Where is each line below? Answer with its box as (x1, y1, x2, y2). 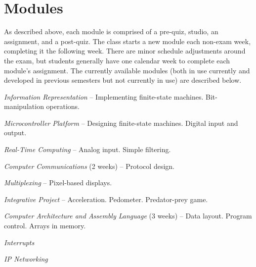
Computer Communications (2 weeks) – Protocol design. (4, 160, 174, 171)
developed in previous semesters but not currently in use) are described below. (4, 75, 242, 85)
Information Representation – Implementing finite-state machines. (4, 91, 204, 102)
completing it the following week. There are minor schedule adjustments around (4, 46, 246, 56)
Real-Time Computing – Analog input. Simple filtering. (4, 144, 171, 155)
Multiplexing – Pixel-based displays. (4, 177, 112, 188)
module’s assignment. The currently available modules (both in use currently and (4, 65, 250, 75)
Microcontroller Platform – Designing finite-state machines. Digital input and (4, 117, 238, 128)
